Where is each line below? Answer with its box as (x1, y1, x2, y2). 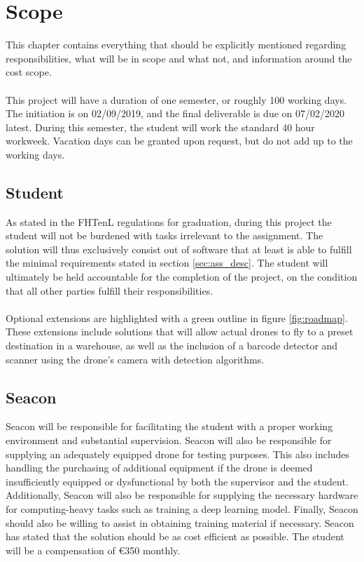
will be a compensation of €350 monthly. (6, 542, 181, 557)
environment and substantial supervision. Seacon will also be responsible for (6, 433, 332, 447)
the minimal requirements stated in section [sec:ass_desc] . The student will (6, 255, 328, 270)
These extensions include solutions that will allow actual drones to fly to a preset (6, 324, 353, 339)
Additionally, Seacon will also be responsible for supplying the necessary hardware (6, 488, 358, 502)
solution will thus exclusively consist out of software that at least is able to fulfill (6, 241, 352, 256)
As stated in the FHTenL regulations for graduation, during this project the (6, 214, 332, 229)
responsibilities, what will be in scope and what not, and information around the (6, 51, 352, 65)
